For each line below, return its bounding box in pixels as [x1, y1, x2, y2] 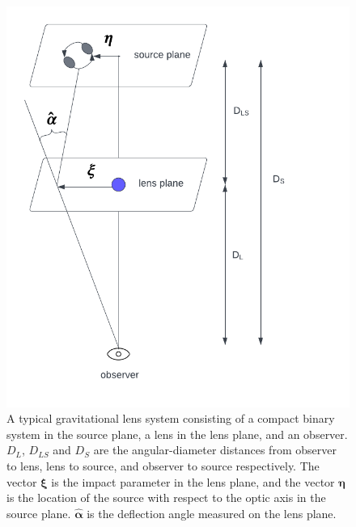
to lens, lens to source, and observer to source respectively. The [6, 457, 320, 474]
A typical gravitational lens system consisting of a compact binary [6, 410, 335, 427]
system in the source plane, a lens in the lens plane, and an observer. [6, 425, 348, 442]
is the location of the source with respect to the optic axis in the [6, 489, 326, 506]
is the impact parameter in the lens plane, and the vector [51, 473, 335, 490]
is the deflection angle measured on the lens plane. [87, 504, 337, 521]
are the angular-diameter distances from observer [93, 441, 337, 458]
